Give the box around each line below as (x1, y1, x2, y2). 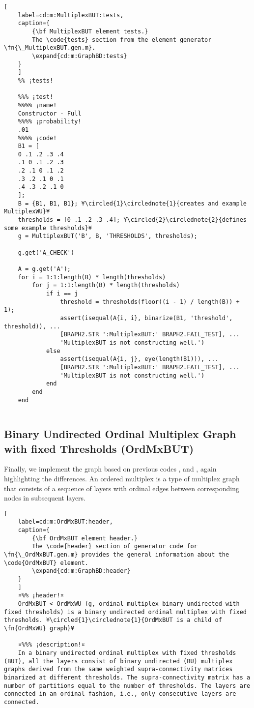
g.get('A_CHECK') (18, 249, 75, 256)
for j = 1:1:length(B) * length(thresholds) (32, 282, 180, 289)
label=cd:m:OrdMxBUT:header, (18, 518, 113, 526)
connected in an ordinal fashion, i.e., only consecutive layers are (4, 690, 236, 698)
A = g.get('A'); (18, 265, 71, 272)
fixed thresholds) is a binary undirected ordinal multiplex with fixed (4, 608, 247, 616)
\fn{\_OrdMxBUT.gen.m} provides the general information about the (4, 551, 229, 559)
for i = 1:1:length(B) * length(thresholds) (18, 273, 166, 281)
